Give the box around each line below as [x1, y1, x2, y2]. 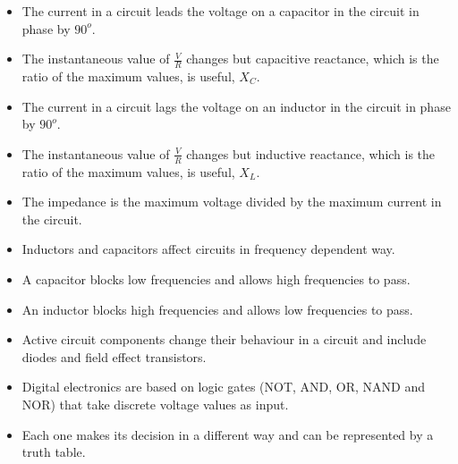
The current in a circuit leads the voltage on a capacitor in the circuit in [21, 2, 420, 20]
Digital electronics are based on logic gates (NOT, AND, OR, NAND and [21, 377, 426, 396]
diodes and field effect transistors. [21, 347, 207, 366]
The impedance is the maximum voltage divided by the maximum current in [21, 192, 442, 211]
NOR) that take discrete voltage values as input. [21, 394, 289, 413]
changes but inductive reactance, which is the [186, 144, 436, 163]
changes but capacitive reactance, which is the [186, 49, 439, 68]
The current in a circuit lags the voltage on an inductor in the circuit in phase [21, 97, 451, 115]
